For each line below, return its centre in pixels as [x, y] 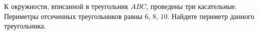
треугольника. [25, 26]
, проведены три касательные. [191, 6]
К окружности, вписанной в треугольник [66, 6]
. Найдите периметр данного [211, 16]
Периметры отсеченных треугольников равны [73, 16]
